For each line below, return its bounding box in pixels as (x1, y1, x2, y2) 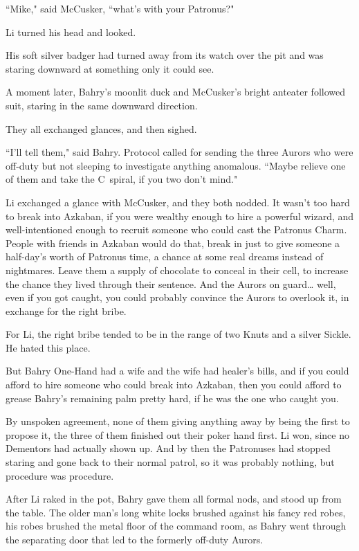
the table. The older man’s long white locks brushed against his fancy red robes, (6, 505, 346, 519)
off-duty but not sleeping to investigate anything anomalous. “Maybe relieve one (6, 158, 346, 172)
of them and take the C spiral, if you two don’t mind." (6, 172, 238, 186)
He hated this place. (6, 340, 91, 354)
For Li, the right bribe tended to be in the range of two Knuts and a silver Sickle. (6, 327, 351, 341)
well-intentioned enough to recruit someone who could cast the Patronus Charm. (6, 222, 347, 237)
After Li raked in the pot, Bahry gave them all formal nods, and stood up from (6, 491, 342, 506)
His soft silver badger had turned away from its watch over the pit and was (6, 48, 324, 62)
